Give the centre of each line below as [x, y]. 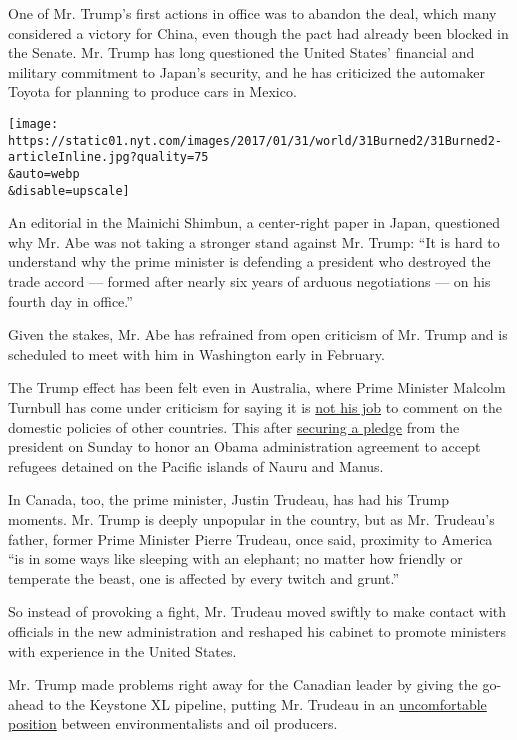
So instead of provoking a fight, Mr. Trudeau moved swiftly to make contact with [257, 611]
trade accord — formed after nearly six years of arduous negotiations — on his [249, 281]
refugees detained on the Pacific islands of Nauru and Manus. [196, 465]
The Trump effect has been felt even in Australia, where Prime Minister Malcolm [257, 387]
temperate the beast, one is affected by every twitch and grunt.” [204, 577]
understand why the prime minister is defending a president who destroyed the [249, 261]
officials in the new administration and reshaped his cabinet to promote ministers [257, 630]
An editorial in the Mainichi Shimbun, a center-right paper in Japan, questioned [254, 222]
